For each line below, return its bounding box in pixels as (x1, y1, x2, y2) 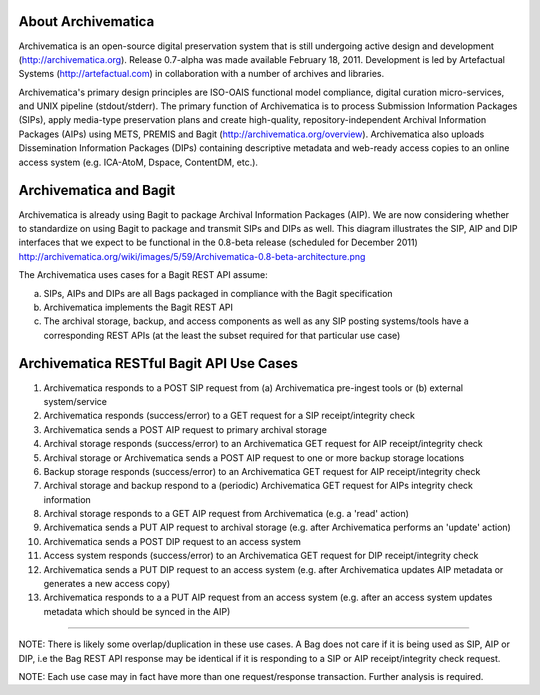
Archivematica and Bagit (18, 182, 176, 199)
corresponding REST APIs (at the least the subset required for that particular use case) (43, 329, 401, 341)
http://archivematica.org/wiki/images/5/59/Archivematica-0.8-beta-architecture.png (18, 250, 366, 262)
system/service (43, 395, 108, 407)
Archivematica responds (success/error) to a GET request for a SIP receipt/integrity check (43, 410, 415, 422)
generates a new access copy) (43, 578, 171, 590)
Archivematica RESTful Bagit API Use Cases (18, 355, 299, 372)
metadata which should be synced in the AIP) (43, 605, 231, 617)
